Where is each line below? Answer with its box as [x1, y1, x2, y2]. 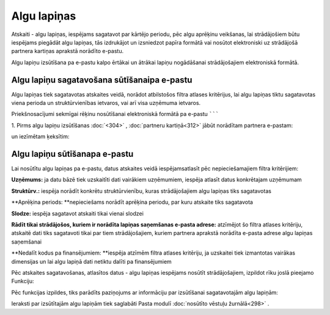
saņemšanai [11, 238, 42, 245]
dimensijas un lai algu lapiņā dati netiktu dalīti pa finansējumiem [11, 258, 172, 265]
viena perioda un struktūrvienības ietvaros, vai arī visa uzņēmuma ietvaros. [11, 100, 201, 107]
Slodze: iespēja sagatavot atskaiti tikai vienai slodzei [11, 209, 144, 217]
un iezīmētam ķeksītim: [11, 133, 70, 140]
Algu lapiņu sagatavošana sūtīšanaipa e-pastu [11, 74, 193, 85]
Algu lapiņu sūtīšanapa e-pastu [11, 149, 134, 159]
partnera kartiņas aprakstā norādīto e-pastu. [11, 48, 124, 55]
